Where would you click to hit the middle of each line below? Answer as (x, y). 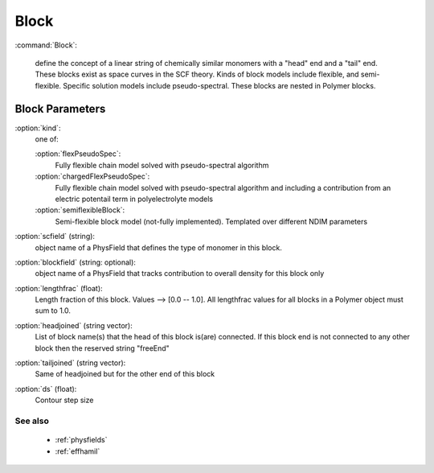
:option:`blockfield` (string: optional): (76, 262)
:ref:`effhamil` (78, 451)
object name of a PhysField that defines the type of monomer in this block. (159, 247)
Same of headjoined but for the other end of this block (125, 374)
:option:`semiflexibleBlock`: (80, 210)
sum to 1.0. (53, 311)
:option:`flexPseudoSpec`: (78, 154)
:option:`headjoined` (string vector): (74, 325)
